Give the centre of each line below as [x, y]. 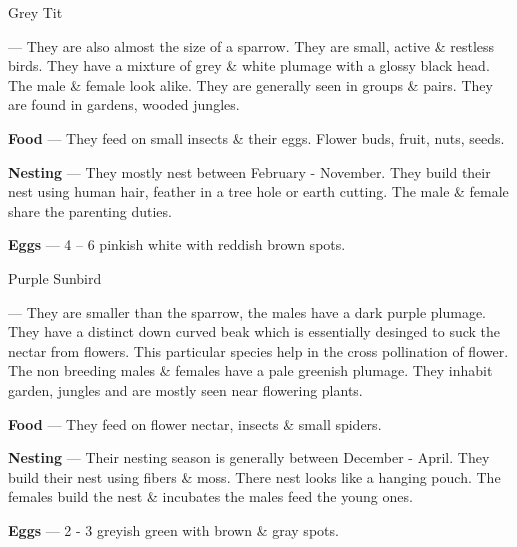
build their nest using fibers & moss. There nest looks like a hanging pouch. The [254, 476]
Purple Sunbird [55, 277]
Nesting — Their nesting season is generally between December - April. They [249, 457]
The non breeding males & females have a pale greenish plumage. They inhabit [250, 370]
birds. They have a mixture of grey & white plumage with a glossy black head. [249, 65]
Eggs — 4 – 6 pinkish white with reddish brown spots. [177, 244]
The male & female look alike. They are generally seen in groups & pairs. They [250, 84]
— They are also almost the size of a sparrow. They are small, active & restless [251, 45]
